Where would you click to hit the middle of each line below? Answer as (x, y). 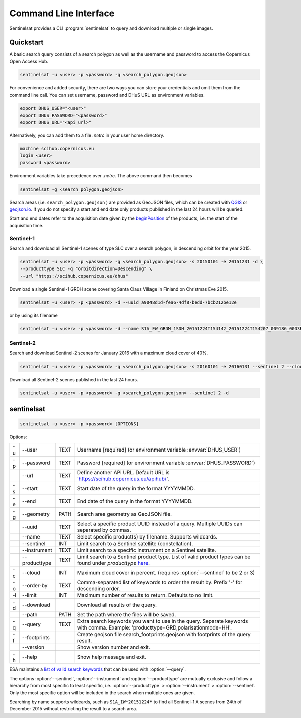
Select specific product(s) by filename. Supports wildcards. (147, 537)
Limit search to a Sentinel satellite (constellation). (135, 544)
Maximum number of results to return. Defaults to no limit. (145, 595)
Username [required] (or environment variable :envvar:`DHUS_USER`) (159, 450)
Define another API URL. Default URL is (123, 473)
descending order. (99, 589)
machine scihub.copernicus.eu (57, 149)
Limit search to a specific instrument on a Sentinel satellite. (146, 550)
